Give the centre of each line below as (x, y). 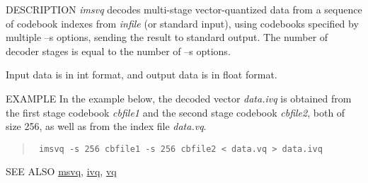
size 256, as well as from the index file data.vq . (106, 126)
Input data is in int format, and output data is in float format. (142, 75)
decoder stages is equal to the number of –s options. (118, 51)
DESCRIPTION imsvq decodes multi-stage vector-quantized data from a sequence (184, 9)
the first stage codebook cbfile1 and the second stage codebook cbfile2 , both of (176, 112)
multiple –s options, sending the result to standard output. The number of (167, 37)
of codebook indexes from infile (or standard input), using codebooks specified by (182, 23)
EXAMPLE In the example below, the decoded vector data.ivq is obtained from (179, 98)
